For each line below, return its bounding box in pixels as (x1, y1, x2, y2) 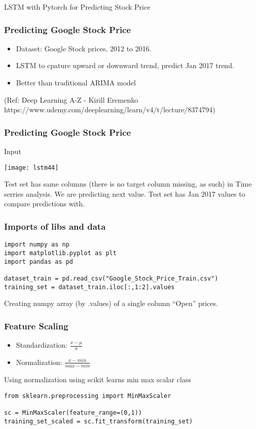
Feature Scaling (4, 319, 68, 332)
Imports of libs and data (4, 220, 106, 232)
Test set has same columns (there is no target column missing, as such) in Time (4, 178, 252, 189)
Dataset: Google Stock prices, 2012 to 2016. (16, 43, 152, 53)
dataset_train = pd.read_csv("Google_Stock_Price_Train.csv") (4, 274, 218, 282)
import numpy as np (4, 241, 69, 249)
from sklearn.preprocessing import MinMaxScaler (4, 392, 171, 400)
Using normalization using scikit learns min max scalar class (4, 374, 191, 385)
